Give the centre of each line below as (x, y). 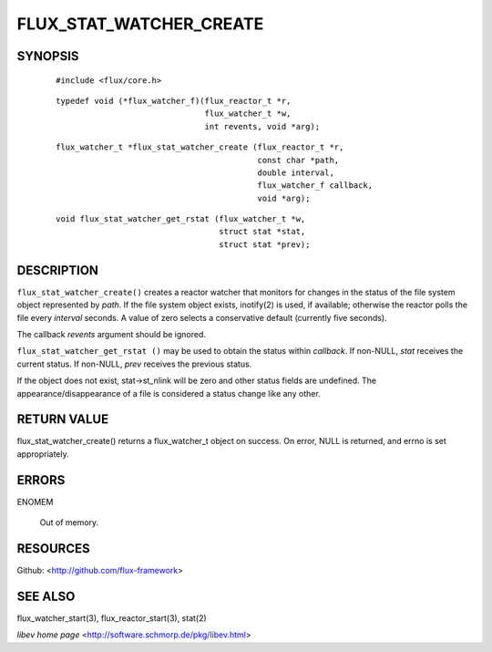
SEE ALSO (46, 596)
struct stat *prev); (265, 244)
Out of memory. (69, 523)
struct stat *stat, (262, 232)
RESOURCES (53, 549)
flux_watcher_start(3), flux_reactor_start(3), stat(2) (112, 618)
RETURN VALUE (63, 419)
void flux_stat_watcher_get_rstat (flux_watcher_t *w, (181, 219)
